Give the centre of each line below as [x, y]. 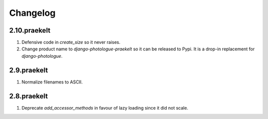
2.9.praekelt [29, 70]
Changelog [32, 13]
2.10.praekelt [30, 30]
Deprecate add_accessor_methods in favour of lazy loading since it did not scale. [105, 108]
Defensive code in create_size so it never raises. [71, 42]
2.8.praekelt [29, 96]
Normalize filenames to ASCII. [52, 82]
